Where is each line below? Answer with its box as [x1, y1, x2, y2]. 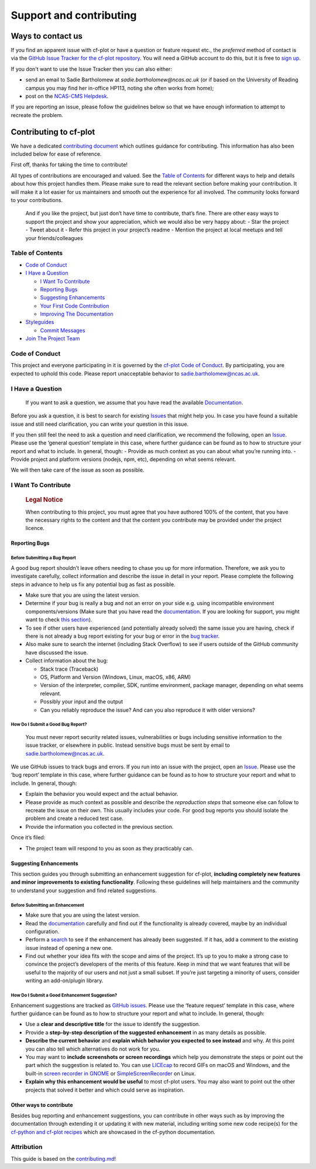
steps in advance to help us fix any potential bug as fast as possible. [11, 580, 176, 588]
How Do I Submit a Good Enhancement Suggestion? [11, 993, 118, 999]
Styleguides [25, 319, 54, 326]
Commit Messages [40, 327, 85, 334]
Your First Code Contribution [40, 302, 109, 309]
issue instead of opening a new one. [25, 944, 114, 951]
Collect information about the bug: [25, 657, 108, 664]
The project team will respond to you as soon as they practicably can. [25, 845, 194, 852]
